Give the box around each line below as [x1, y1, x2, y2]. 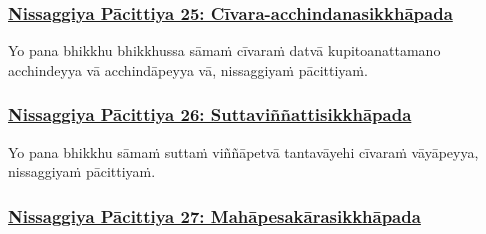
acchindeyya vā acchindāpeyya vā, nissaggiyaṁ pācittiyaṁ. [8, 59, 368, 80]
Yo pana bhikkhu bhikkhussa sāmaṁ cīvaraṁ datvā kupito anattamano [8, 40, 441, 61]
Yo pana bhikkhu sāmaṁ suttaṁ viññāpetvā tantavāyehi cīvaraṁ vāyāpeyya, [8, 141, 479, 162]
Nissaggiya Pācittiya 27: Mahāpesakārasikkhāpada [8, 203, 421, 228]
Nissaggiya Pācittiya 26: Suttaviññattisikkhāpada [8, 102, 412, 127]
